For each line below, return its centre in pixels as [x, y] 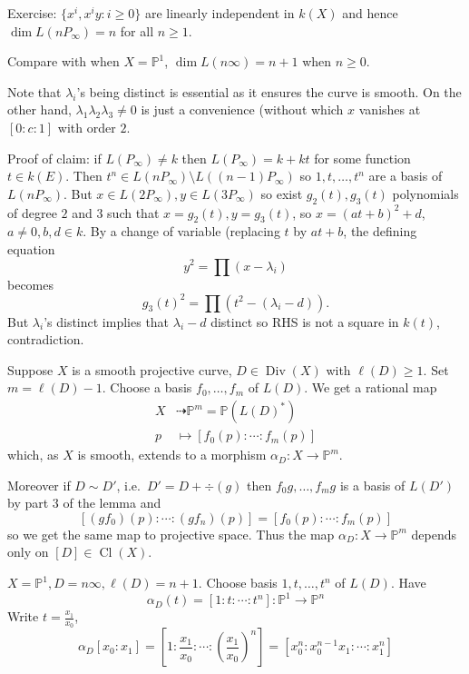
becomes [31, 284]
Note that [34, 91]
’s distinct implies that [107, 321]
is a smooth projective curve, [152, 369]
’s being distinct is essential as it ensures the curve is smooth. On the [269, 91]
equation [31, 248]
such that [133, 212]
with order [87, 127]
